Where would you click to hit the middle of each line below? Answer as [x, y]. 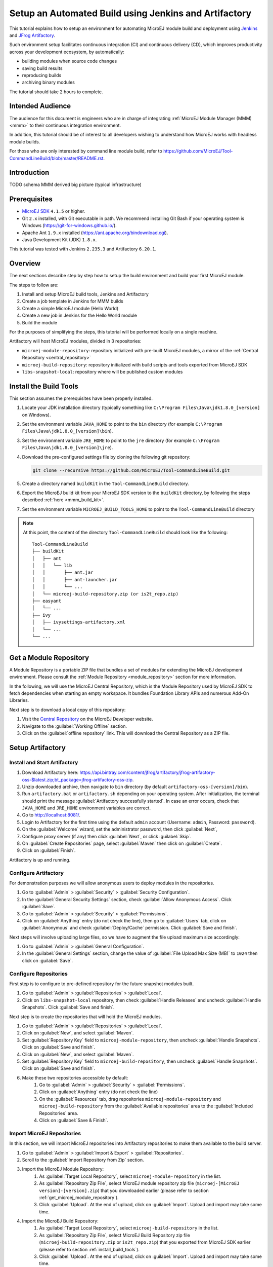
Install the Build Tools [44, 386]
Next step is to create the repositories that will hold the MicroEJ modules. [86, 1017]
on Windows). [36, 415]
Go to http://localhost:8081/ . [51, 815]
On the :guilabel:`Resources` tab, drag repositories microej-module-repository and [130, 1099]
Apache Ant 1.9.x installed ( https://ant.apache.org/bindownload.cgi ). [95, 233]
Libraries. [19, 700]
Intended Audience [40, 106]
